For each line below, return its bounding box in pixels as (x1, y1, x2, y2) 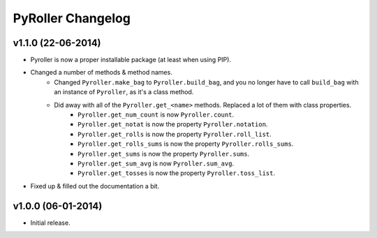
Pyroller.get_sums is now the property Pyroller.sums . (77, 149, 250, 158)
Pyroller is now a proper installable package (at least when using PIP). (30, 56, 232, 64)
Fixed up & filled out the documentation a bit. (30, 181, 160, 190)
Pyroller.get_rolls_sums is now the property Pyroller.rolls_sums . (77, 140, 294, 148)
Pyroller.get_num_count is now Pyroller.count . (77, 110, 234, 119)
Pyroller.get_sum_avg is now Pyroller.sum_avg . (77, 159, 234, 168)
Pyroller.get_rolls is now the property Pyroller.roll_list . (77, 130, 272, 138)
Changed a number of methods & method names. (30, 68, 172, 77)
